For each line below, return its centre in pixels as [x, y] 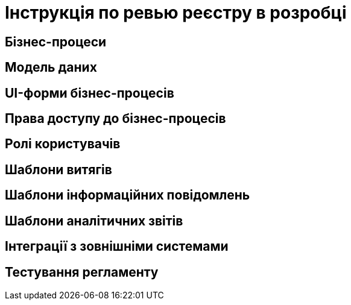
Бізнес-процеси [56, 42]
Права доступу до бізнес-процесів [115, 119]
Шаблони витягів [58, 169]
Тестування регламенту [82, 272]
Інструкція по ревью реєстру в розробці [176, 13]
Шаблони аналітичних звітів [94, 221]
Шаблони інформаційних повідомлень [128, 195]
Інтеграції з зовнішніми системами [117, 247]
